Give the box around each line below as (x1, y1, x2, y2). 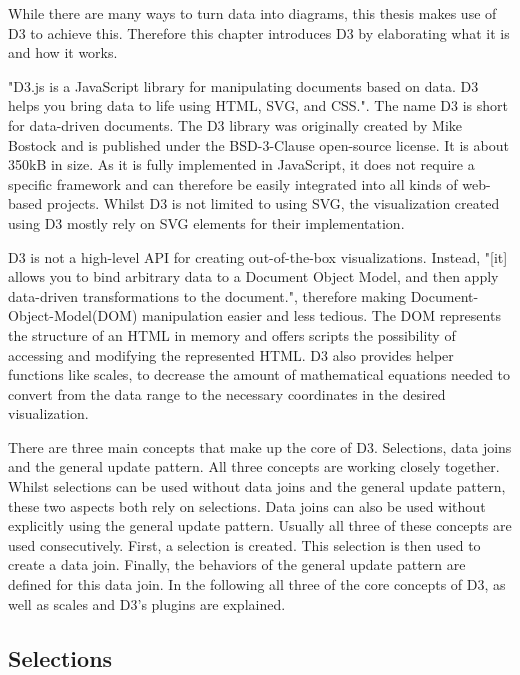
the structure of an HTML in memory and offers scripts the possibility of (8, 324, 456, 345)
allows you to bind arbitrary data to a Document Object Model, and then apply (8, 266, 499, 287)
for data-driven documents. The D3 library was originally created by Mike (8, 114, 463, 135)
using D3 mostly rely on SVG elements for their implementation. (8, 212, 405, 233)
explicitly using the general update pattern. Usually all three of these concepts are (8, 515, 512, 536)
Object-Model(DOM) (8, 305, 138, 326)
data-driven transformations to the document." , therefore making (8, 285, 407, 306)
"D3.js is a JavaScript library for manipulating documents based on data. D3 (8, 75, 479, 96)
